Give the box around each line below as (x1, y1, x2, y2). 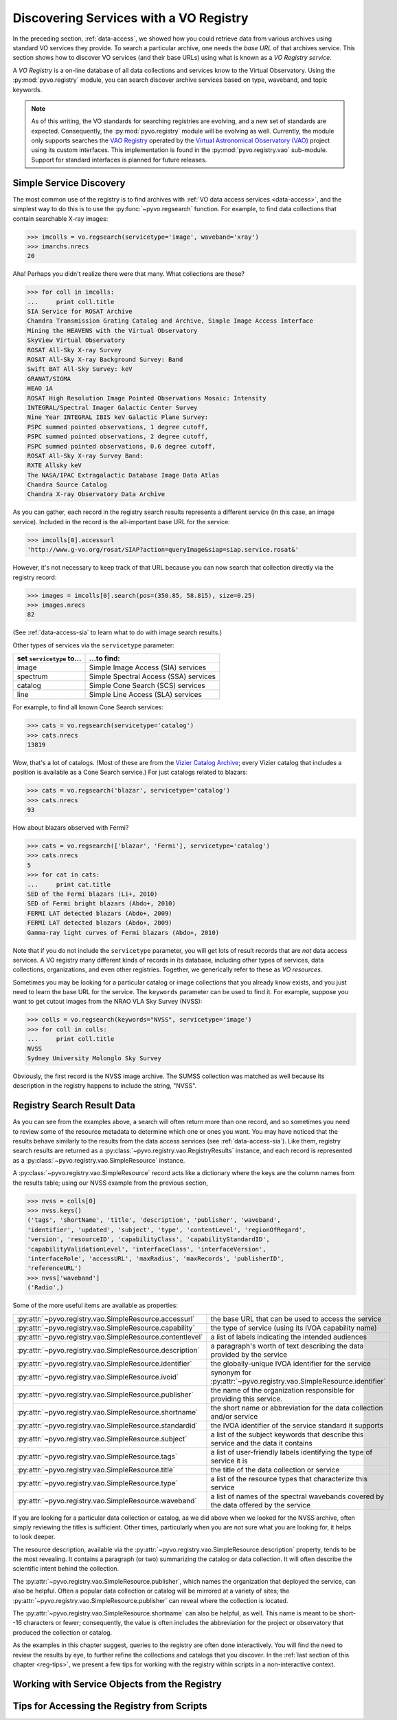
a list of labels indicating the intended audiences (210, 1332, 367, 1342)
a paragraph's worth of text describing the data (210, 1341, 364, 1351)
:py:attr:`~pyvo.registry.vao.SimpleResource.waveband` (16, 1496, 197, 1505)
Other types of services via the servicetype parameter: (12, 641, 174, 649)
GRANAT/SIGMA (27, 375, 71, 383)
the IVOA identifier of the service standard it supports (210, 1421, 384, 1430)
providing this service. (210, 1394, 283, 1404)
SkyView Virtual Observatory (27, 336, 126, 344)
